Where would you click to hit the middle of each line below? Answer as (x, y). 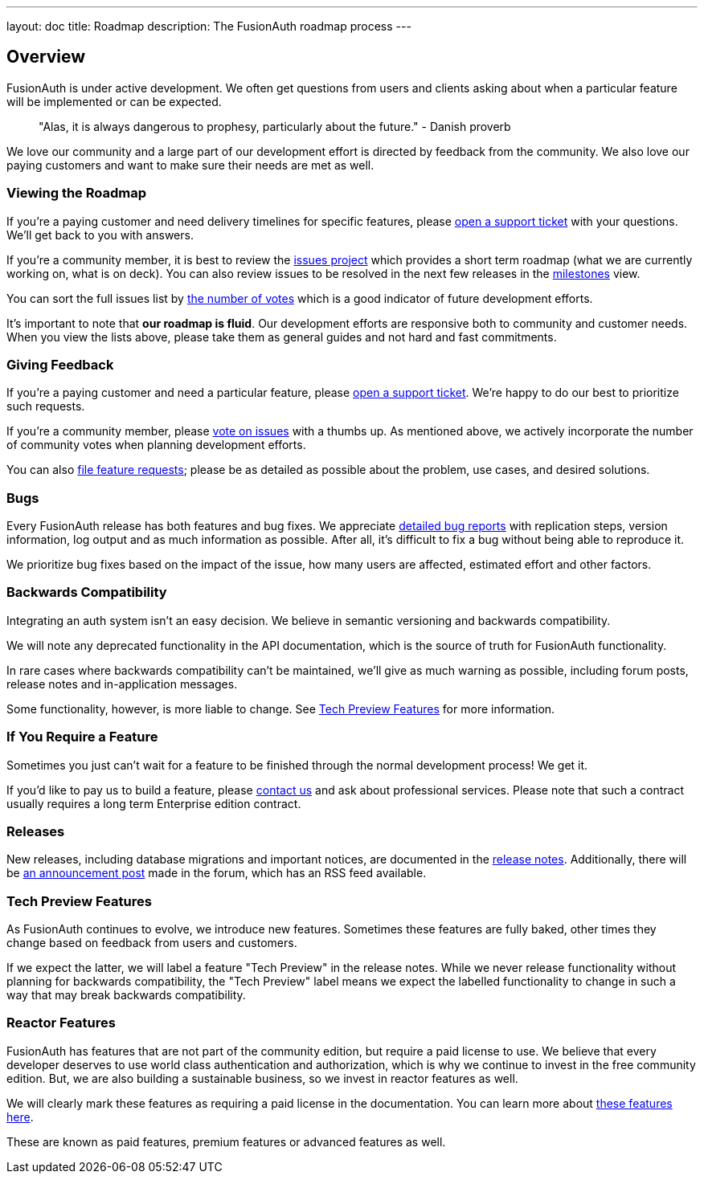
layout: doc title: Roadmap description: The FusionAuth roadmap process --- (209, 26)
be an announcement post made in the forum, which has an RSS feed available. (217, 873)
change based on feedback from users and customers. (152, 943)
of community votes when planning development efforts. (156, 445)
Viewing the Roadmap (77, 193)
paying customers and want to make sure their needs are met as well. (190, 165)
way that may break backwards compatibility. (126, 995)
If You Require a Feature (82, 737)
